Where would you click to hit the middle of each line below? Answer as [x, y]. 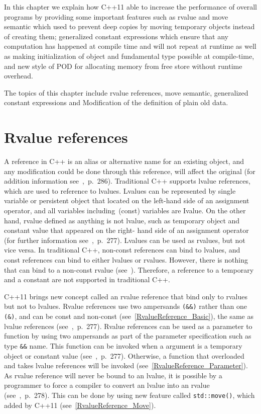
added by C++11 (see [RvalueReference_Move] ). [80, 405]
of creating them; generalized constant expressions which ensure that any [116, 36]
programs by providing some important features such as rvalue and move [116, 16]
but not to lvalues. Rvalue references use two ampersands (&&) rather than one [125, 306]
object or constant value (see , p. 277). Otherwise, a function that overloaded [124, 355]
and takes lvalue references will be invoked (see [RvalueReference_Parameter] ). [126, 365]
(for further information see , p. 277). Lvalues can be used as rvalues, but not [125, 240]
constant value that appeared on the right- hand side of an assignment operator [126, 230]
